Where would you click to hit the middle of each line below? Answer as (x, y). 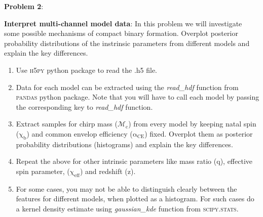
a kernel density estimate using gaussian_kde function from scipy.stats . (127, 208)
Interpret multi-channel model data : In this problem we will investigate (123, 23)
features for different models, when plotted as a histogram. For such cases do (135, 199)
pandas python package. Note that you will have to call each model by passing (138, 97)
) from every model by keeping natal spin (192, 124)
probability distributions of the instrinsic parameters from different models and (127, 43)
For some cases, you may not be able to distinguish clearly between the (126, 188)
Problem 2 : (24, 6)
